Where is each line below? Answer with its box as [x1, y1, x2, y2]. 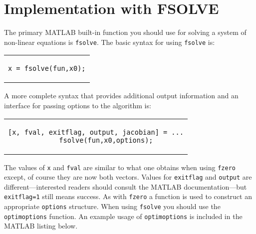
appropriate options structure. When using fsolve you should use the [4, 201, 221, 212]
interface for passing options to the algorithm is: [4, 100, 151, 110]
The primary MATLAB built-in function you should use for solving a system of [4, 27, 247, 37]
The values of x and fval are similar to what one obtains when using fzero [4, 162, 236, 172]
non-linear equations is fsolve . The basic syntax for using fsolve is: [4, 36, 215, 47]
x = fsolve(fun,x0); [8, 64, 86, 73]
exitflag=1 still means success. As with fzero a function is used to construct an [4, 191, 252, 202]
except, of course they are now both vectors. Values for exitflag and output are [4, 172, 252, 182]
